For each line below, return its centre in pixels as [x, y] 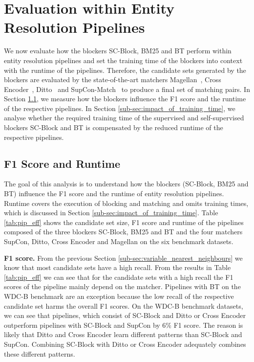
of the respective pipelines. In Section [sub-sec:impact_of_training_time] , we [120, 108]
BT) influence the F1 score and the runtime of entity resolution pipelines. [114, 193]
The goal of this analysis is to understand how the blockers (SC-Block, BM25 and [126, 184]
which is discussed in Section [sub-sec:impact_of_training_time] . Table [111, 213]
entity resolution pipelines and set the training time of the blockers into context [123, 60]
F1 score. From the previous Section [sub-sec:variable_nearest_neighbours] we [123, 258]
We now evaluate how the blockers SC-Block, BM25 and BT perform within [118, 51]
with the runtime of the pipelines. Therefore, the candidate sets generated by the [125, 70]
